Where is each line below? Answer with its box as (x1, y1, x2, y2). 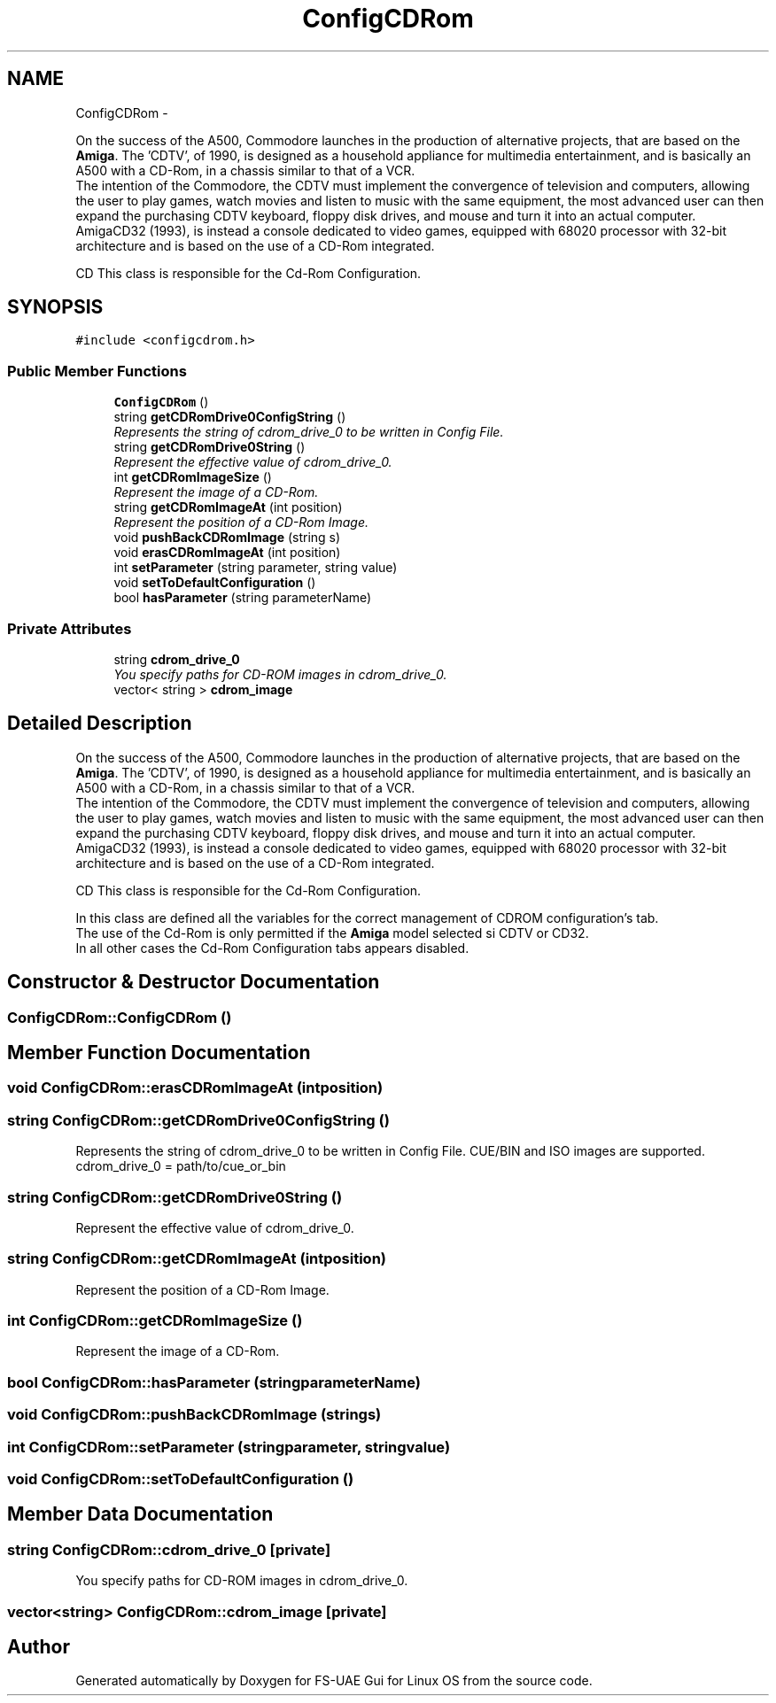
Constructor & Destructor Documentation (7, 971, 380, 994)
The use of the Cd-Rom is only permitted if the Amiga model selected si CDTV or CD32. (75, 925, 589, 941)
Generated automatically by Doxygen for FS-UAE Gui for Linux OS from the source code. (75, 1673, 593, 1689)
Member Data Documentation (7, 1503, 274, 1526)
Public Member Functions (7, 361, 187, 380)
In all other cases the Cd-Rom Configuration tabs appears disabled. (75, 940, 469, 956)
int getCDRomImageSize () (113, 469, 272, 485)
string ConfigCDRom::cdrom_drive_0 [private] (7, 1540, 331, 1559)
